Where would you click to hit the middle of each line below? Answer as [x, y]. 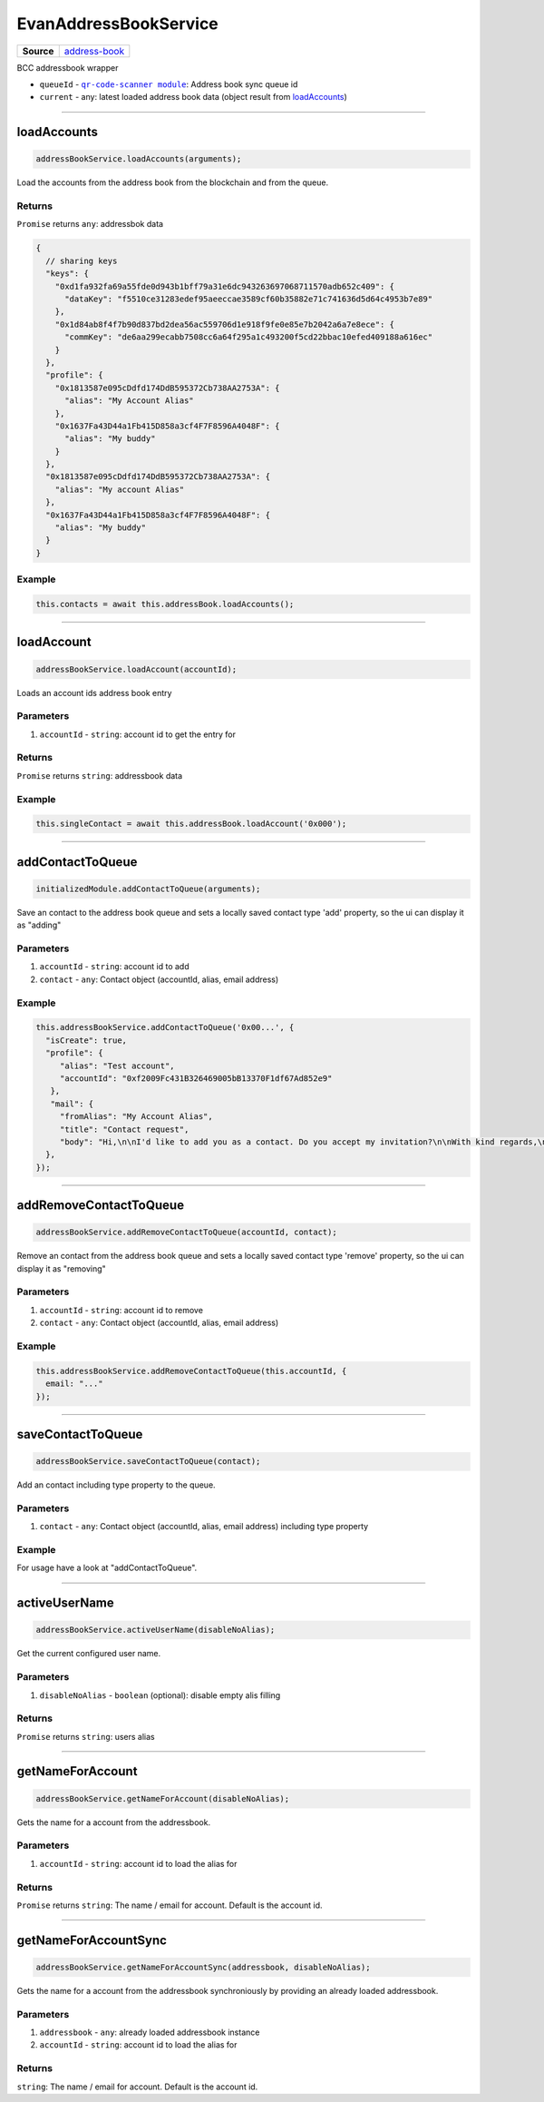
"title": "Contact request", [124, 1129]
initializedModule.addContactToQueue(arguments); [148, 889]
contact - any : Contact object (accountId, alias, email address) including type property [204, 1527]
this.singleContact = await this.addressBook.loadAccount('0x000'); [191, 824]
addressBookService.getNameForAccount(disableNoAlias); [163, 1798]
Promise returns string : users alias [86, 1736]
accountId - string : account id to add [114, 967]
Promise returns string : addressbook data [100, 775]
